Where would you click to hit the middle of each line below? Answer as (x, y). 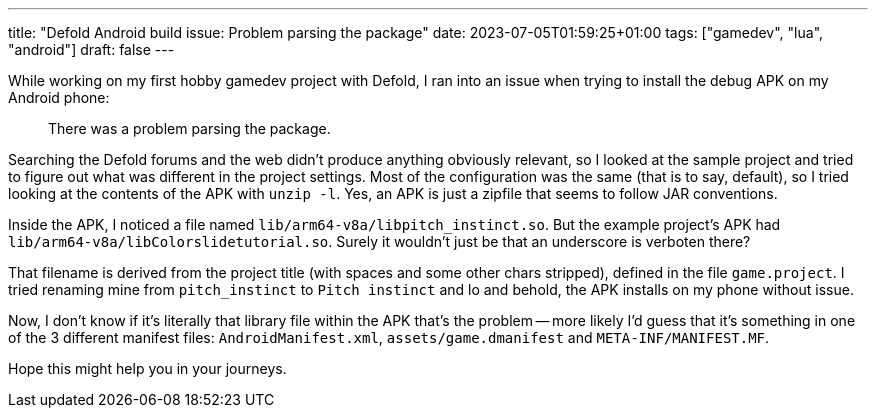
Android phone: (59, 97)
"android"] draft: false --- (91, 49)
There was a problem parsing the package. (189, 128)
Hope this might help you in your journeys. (147, 368)
